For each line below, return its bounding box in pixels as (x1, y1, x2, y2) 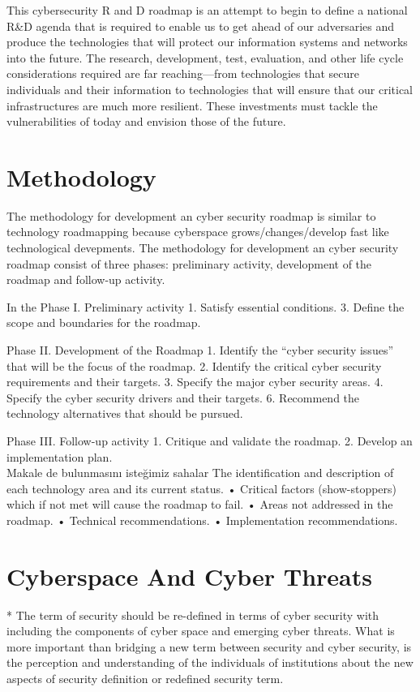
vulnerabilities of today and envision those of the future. (6, 113, 286, 130)
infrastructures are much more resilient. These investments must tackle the (6, 97, 378, 114)
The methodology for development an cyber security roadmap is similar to (6, 207, 376, 224)
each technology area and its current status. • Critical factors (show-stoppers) (6, 479, 397, 496)
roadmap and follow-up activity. (6, 271, 165, 288)
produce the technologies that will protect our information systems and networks (6, 33, 408, 50)
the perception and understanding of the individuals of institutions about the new (6, 654, 414, 671)
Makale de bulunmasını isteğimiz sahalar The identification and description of (6, 464, 394, 481)
